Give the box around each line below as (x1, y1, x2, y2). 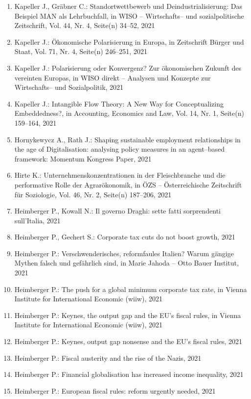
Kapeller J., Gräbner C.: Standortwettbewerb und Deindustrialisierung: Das (14, 1, 243, 11)
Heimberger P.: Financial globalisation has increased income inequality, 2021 (14, 369, 244, 379)
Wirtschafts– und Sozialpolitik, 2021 (14, 82, 124, 92)
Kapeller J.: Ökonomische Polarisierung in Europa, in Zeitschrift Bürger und (14, 36, 244, 47)
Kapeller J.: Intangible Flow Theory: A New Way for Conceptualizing (14, 98, 224, 108)
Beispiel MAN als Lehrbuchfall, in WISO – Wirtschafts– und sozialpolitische (14, 10, 244, 21)
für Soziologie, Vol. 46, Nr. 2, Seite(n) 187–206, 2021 (14, 189, 172, 199)
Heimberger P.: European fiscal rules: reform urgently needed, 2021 (14, 385, 216, 396)
